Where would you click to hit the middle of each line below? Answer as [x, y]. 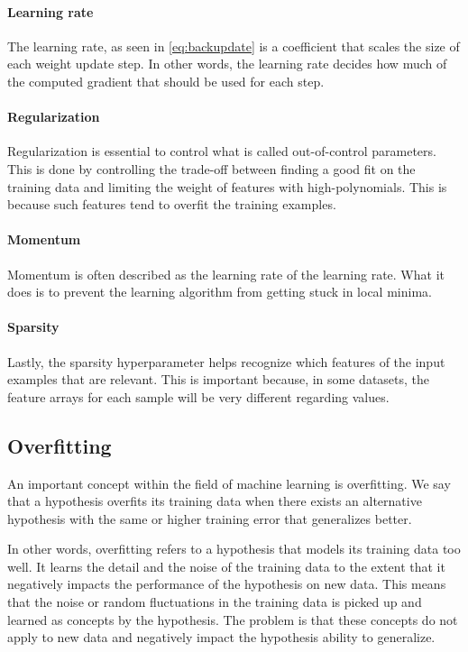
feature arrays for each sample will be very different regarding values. [198, 396]
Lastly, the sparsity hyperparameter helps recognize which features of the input [226, 361]
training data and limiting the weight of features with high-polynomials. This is [227, 186]
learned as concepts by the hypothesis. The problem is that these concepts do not [233, 619]
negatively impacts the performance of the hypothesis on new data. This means [227, 584]
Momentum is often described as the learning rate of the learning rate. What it [226, 274]
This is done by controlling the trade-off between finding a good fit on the [211, 168]
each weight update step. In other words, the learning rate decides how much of [227, 64]
